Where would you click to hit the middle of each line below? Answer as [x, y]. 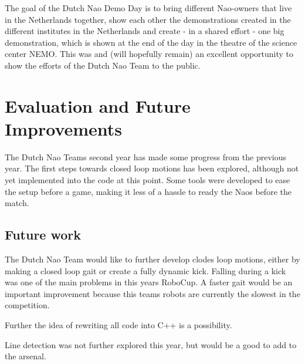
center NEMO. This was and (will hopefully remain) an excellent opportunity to [149, 54]
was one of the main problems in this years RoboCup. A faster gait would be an [149, 282]
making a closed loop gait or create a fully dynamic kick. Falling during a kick [145, 270]
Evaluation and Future [98, 105]
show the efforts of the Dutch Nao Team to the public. [103, 65]
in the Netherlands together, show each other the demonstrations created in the [148, 19]
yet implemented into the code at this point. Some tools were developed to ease [148, 180]
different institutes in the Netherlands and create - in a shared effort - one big [145, 31]
